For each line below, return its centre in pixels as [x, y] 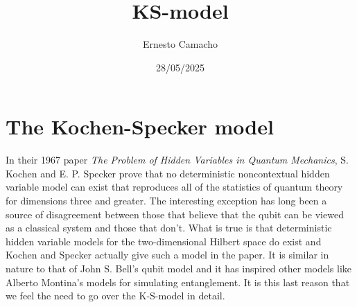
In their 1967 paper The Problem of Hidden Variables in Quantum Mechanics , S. [177, 160]
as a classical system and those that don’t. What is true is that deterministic [169, 228]
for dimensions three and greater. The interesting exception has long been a [166, 201]
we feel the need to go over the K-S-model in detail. [115, 296]
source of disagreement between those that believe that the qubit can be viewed [175, 214]
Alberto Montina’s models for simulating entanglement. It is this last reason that [178, 282]
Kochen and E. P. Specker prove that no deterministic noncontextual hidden [168, 173]
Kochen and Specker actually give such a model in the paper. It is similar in [167, 255]
